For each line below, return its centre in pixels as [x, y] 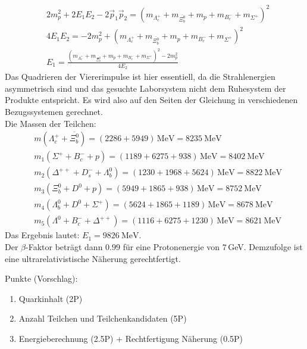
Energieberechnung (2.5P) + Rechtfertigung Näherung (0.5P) [131, 338]
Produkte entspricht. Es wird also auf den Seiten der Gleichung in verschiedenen [151, 100]
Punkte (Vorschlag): [41, 278]
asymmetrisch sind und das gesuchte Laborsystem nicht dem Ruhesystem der [145, 88]
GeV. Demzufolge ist [265, 246]
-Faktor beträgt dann [64, 246]
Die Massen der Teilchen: [51, 123]
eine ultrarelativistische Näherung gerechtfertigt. [93, 258]
